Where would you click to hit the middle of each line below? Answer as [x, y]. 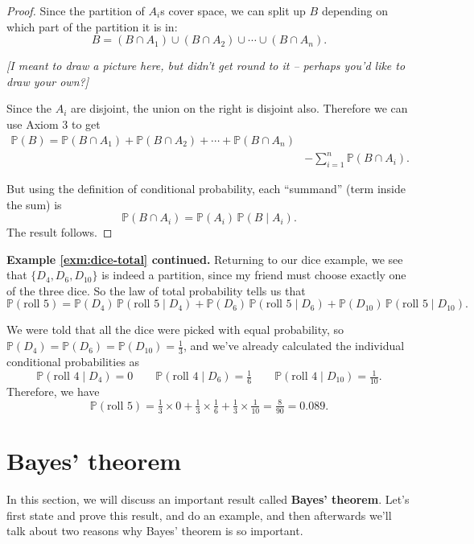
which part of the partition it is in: [92, 26]
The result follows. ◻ [60, 232]
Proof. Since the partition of [76, 10]
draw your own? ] [47, 81]
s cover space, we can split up [233, 10]
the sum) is [34, 204]
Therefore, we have [53, 391]
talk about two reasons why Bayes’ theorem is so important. [155, 531]
